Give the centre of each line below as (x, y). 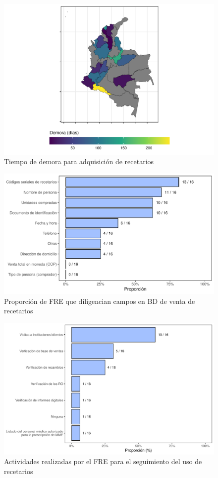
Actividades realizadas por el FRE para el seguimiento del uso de (103, 461)
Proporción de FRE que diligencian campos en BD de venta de (100, 301)
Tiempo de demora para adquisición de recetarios (79, 161)
